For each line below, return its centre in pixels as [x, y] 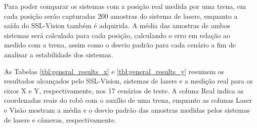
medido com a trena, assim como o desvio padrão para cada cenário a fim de [120, 45]
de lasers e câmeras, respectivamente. [60, 119]
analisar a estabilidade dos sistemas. [59, 54]
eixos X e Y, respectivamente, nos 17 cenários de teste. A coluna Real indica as [124, 90]
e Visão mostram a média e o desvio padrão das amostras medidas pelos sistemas [127, 109]
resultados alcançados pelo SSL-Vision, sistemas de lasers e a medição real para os [128, 81]
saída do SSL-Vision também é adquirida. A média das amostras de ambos [117, 25]
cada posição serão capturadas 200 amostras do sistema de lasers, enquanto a [121, 16]
